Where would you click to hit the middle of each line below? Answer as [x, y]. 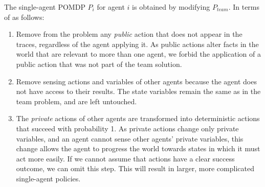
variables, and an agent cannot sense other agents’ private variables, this [130, 138]
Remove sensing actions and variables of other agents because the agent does [136, 81]
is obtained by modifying [171, 7]
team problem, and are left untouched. [76, 101]
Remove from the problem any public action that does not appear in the [129, 34]
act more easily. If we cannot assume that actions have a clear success [125, 158]
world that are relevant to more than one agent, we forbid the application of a [138, 54]
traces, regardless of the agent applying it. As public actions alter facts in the [137, 44]
